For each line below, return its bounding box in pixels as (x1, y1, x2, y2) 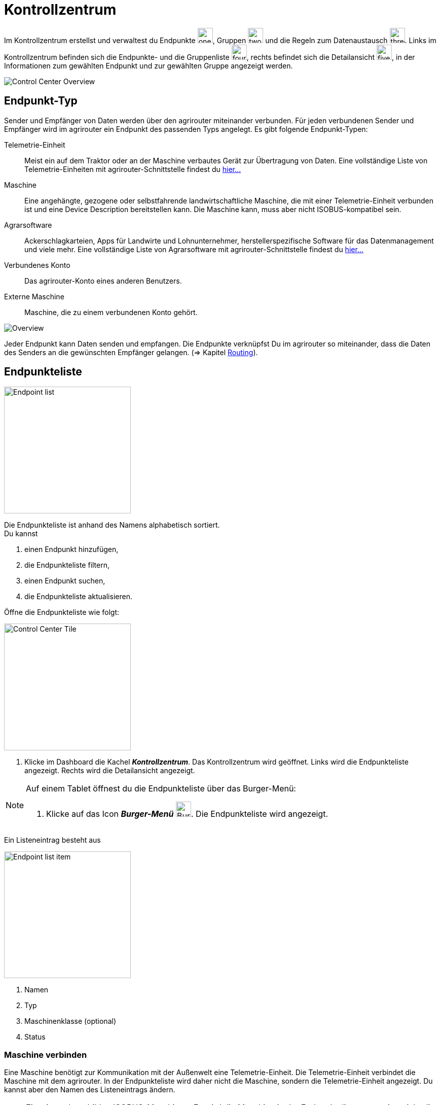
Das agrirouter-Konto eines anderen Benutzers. (24, 276, 182, 285)
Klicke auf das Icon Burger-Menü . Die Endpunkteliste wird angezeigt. (46, 809, 328, 819)
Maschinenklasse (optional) (24, 1017, 116, 1026)
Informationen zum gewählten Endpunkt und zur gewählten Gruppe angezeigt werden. (4, 61, 293, 70)
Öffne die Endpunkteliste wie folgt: (4, 608, 120, 617)
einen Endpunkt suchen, (24, 576, 105, 585)
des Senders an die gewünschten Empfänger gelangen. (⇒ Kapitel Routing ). (4, 348, 258, 357)
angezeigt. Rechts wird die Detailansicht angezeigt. (24, 766, 195, 775)
